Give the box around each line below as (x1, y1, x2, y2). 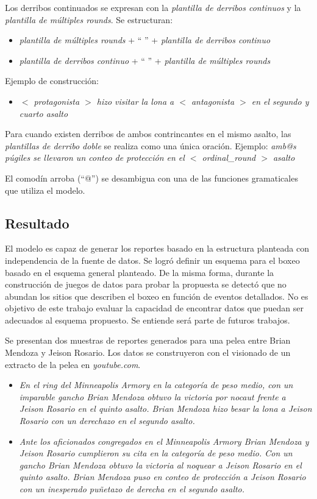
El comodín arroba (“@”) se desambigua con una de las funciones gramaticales (5, 171, 298, 184)
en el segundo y (251, 94, 309, 107)
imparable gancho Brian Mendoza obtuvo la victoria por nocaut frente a (19, 390, 286, 403)
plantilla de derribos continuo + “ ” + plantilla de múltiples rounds (19, 54, 271, 66)
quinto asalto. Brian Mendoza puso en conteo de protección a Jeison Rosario (19, 470, 306, 483)
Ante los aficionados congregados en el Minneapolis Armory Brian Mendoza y (19, 434, 309, 447)
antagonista (191, 94, 235, 107)
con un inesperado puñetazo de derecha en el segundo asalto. (19, 483, 245, 495)
